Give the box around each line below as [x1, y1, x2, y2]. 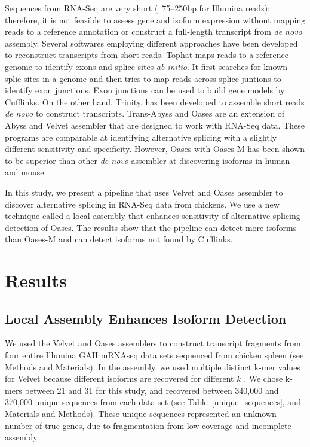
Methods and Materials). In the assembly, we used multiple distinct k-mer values [5, 360, 300, 373]
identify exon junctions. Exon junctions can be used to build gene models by [5, 84, 285, 96]
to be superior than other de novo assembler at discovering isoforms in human [5, 154, 290, 166]
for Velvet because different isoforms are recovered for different [5, 372, 234, 385]
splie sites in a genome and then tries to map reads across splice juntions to [5, 72, 281, 84]
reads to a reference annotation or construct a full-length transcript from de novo [5, 25, 302, 38]
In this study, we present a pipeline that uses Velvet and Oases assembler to [5, 186, 283, 198]
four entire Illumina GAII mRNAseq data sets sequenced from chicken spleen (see [5, 349, 304, 361]
